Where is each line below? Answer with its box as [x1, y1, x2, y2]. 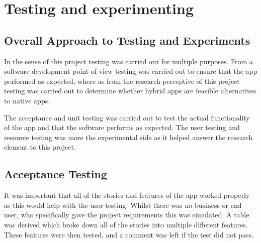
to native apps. [4, 95, 50, 105]
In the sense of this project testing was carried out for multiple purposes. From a [4, 56, 253, 66]
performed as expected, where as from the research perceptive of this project [4, 75, 240, 86]
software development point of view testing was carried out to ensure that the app [4, 66, 257, 76]
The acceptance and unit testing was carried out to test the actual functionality [4, 112, 250, 123]
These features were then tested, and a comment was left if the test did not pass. [4, 229, 253, 239]
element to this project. [4, 142, 76, 152]
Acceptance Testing [4, 166, 107, 182]
